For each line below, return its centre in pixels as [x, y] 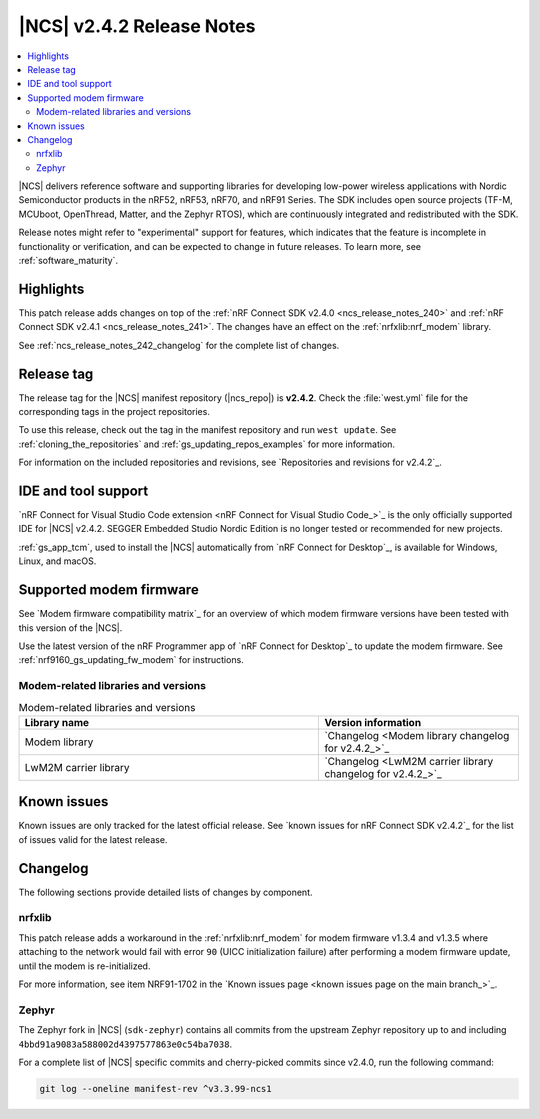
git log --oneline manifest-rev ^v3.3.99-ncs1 [155, 1088]
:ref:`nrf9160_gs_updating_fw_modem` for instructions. [131, 660]
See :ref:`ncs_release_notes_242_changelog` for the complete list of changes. [179, 345]
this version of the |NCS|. [70, 627]
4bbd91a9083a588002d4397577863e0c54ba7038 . [125, 1044]
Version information [373, 722]
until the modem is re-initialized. [84, 966]
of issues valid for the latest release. [93, 839]
